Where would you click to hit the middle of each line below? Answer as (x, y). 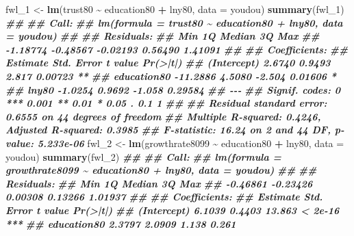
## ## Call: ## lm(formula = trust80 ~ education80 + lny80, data (174, 22)
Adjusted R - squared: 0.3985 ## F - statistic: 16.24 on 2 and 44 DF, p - (175, 130)
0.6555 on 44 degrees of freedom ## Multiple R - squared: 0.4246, (163, 116)
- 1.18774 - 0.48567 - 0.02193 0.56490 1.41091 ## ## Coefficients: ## (177, 49)
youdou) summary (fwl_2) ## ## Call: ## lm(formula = (143, 156)
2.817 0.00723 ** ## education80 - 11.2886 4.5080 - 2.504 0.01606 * (171, 76)
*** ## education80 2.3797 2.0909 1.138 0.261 (121, 223)
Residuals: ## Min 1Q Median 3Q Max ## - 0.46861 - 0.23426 (159, 183)
